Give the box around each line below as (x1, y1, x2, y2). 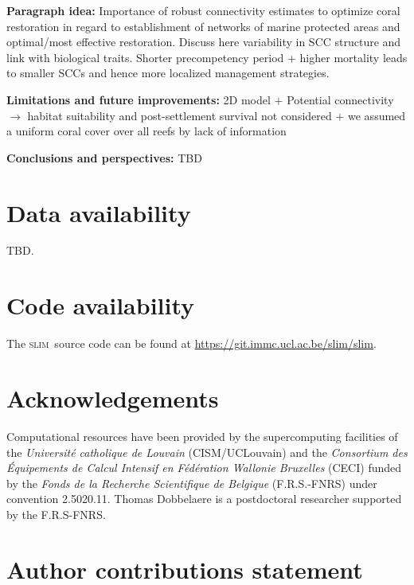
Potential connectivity (287, 91, 394, 107)
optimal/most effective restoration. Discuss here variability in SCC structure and (6, 33, 401, 50)
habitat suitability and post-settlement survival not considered (27, 107, 332, 123)
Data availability (6, 196, 191, 228)
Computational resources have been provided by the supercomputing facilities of (6, 427, 398, 444)
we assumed (348, 107, 406, 123)
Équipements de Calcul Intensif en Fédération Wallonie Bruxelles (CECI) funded (6, 459, 402, 476)
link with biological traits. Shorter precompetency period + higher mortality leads (6, 49, 408, 65)
